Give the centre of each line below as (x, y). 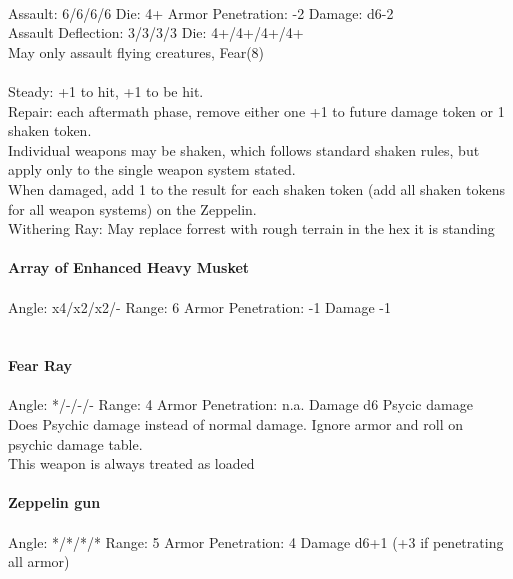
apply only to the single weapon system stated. (152, 169)
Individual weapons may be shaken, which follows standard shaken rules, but (244, 149)
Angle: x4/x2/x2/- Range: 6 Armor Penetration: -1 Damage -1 (199, 306)
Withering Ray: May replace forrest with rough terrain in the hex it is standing (251, 228)
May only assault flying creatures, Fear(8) (136, 51)
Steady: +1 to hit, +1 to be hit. (106, 90)
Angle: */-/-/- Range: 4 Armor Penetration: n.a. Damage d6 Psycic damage (240, 404)
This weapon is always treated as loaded (131, 463)
